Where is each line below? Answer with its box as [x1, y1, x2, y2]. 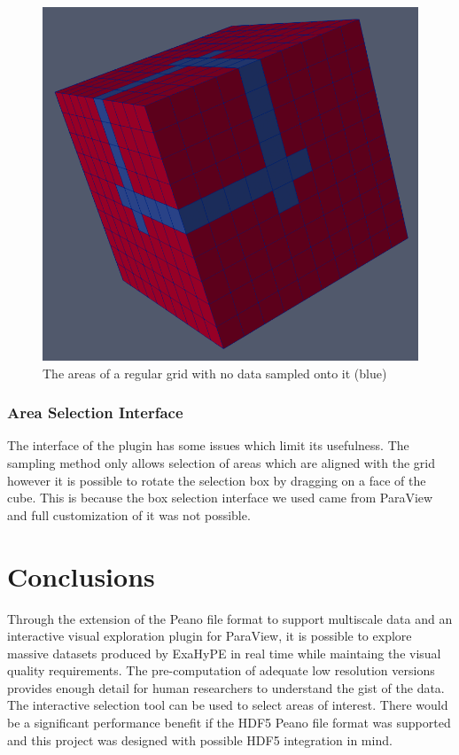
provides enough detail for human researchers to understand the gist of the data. [7, 678, 445, 697]
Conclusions [7, 557, 155, 594]
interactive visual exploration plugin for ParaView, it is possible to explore [7, 627, 412, 645]
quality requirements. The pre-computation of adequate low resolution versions [7, 661, 435, 680]
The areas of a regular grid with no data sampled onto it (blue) [43, 363, 387, 382]
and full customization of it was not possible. [7, 505, 251, 524]
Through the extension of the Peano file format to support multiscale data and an [7, 609, 453, 627]
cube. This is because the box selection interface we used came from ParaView [7, 488, 433, 507]
